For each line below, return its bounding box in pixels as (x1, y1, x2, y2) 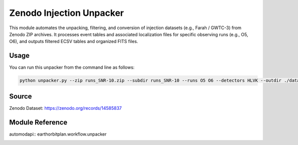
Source (9, 92, 32, 100)
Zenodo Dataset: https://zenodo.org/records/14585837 (9, 105, 122, 111)
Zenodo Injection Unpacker (9, 7, 124, 18)
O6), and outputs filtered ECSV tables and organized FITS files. (9, 39, 139, 45)
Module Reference (9, 118, 68, 126)
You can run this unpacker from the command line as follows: (9, 64, 135, 70)
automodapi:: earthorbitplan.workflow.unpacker (9, 131, 107, 137)
